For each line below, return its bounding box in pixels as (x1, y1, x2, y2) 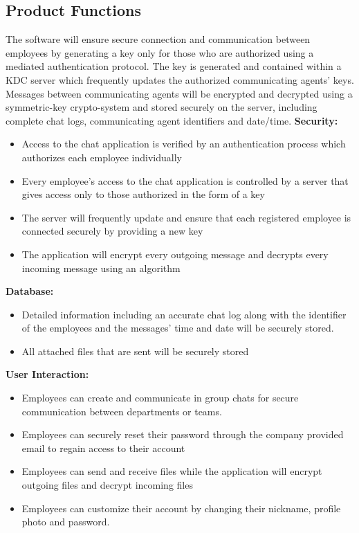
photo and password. (21, 514, 110, 529)
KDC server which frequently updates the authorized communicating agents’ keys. (6, 72, 354, 87)
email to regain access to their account (21, 440, 185, 455)
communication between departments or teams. (21, 404, 222, 418)
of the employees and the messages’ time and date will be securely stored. (21, 320, 334, 335)
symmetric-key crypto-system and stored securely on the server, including (6, 100, 317, 114)
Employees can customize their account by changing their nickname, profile (21, 500, 341, 515)
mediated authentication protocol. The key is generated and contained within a (6, 59, 342, 73)
